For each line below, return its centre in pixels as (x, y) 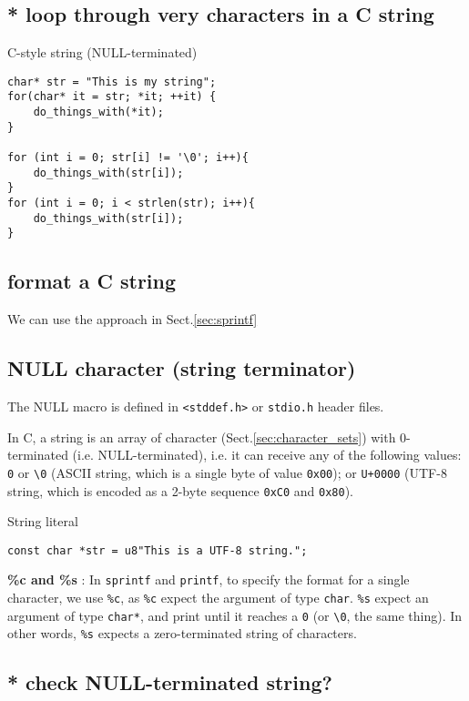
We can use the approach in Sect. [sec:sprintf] (133, 319)
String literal (43, 521)
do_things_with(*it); (98, 112)
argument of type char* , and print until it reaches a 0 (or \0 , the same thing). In (235, 615)
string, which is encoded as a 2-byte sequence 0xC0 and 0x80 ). (181, 490)
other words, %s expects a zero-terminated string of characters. (182, 633)
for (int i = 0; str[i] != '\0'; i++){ (128, 158)
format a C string (92, 281)
